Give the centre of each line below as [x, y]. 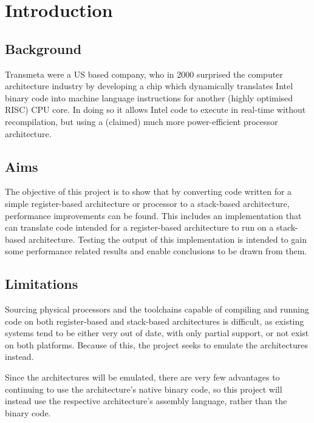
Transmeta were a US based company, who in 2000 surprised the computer [144, 74]
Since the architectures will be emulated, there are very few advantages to [142, 377]
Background [43, 48]
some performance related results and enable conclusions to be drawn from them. [156, 251]
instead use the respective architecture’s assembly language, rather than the [146, 401]
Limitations [42, 284]
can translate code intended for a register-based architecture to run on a [139, 227]
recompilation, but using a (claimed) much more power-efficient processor [142, 121]
